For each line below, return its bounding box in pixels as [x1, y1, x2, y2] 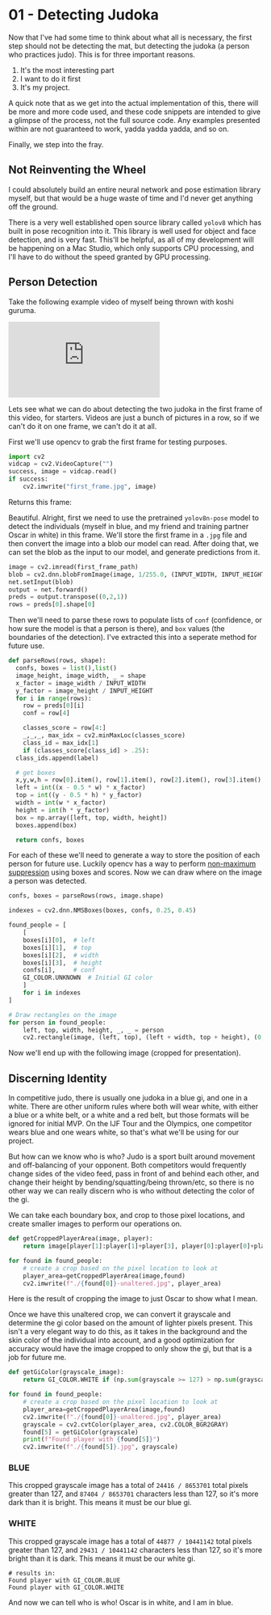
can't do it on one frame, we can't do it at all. [8, 421, 157, 430]
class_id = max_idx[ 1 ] [23, 739, 99, 747]
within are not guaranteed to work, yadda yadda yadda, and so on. [8, 124, 230, 134]
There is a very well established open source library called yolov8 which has [8, 217, 262, 227]
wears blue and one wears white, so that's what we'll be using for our [8, 1127, 240, 1138]
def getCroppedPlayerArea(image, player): [8, 1235, 153, 1243]
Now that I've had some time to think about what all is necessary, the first [8, 32, 252, 42]
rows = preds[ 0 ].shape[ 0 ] [8, 600, 95, 608]
